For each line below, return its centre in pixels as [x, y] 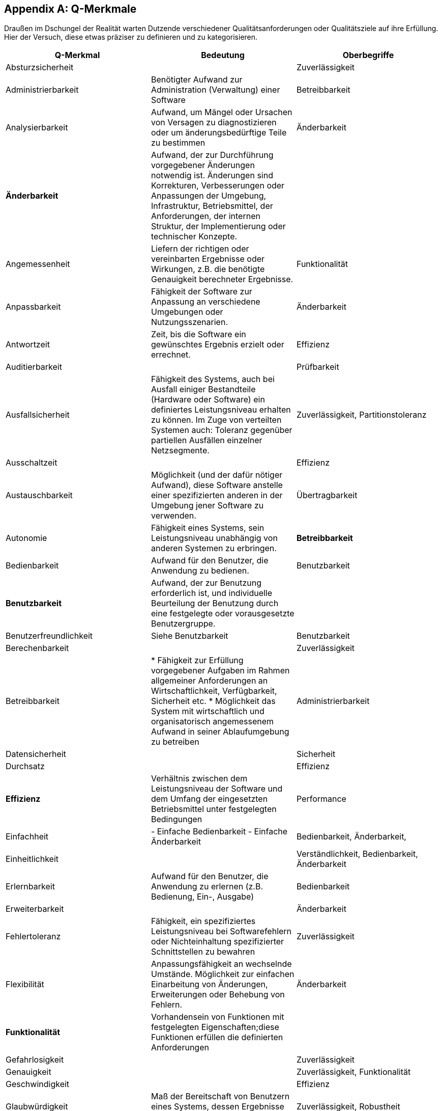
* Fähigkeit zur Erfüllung [197, 660]
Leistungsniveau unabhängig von [214, 538]
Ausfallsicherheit [38, 415]
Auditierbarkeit [34, 367]
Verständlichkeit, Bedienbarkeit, [357, 854]
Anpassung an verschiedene [205, 302]
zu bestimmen [178, 143]
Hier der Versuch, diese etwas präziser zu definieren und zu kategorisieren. [131, 37]
